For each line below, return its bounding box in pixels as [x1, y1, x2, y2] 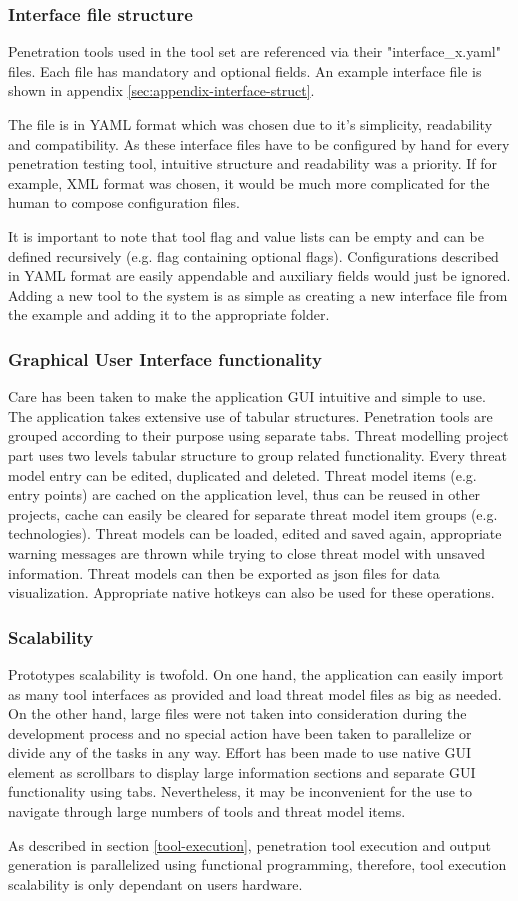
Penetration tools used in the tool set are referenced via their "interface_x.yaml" [8, 41, 501, 62]
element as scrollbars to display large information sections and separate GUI [8, 761, 476, 782]
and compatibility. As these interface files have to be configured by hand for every [8, 133, 510, 154]
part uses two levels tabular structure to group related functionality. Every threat [8, 444, 508, 465]
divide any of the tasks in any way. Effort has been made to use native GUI [8, 742, 472, 763]
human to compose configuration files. [8, 192, 240, 213]
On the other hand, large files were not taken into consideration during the [8, 703, 467, 724]
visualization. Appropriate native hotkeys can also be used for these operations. [8, 582, 495, 603]
